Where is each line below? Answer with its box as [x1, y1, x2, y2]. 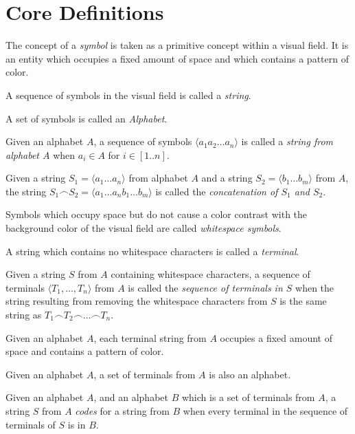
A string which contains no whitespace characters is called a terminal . [5, 243, 299, 258]
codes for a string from [75, 404, 170, 417]
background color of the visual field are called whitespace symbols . [5, 221, 282, 235]
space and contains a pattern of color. [5, 344, 164, 358]
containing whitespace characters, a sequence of [111, 267, 310, 281]
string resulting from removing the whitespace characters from [5, 294, 268, 308]
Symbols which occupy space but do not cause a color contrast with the [5, 207, 308, 221]
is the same [279, 294, 327, 308]
